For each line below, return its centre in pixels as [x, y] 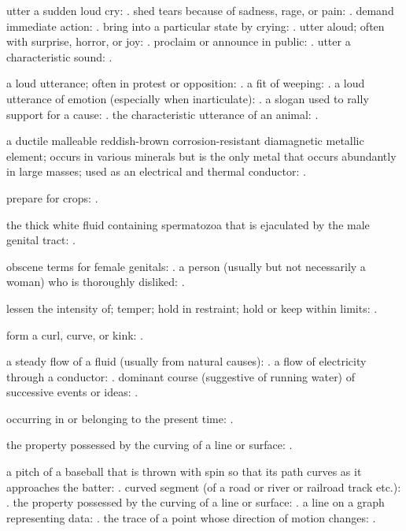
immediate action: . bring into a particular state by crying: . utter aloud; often [196, 26]
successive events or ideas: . [72, 392]
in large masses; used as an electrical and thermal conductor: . [156, 171]
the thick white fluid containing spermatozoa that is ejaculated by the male [188, 224]
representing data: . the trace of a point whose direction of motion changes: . [191, 517]
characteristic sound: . [59, 56]
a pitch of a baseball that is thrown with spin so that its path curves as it [184, 472]
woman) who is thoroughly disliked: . [96, 282]
